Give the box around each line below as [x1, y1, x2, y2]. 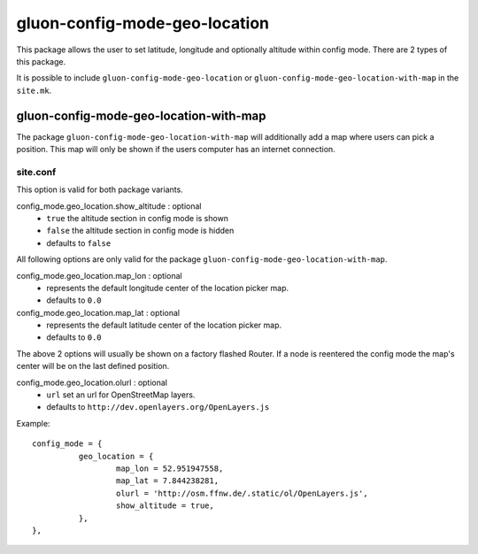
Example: [16, 418, 50, 428]
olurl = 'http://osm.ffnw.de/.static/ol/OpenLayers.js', [115, 488, 368, 498]
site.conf [16, 165, 57, 178]
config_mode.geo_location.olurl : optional [16, 377, 168, 388]
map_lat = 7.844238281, [115, 476, 220, 486]
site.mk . [16, 85, 52, 96]
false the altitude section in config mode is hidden [46, 226, 235, 236]
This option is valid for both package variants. [16, 184, 183, 195]
